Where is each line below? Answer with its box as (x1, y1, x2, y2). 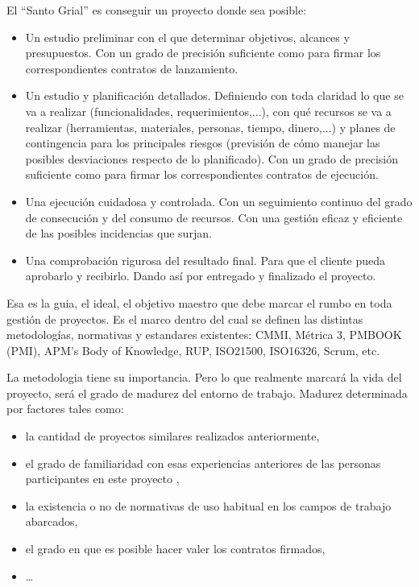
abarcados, (25, 513, 78, 530)
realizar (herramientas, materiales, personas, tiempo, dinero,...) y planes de (25, 118, 396, 135)
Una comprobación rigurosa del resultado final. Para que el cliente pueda (25, 251, 386, 268)
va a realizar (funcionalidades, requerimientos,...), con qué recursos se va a (25, 102, 392, 119)
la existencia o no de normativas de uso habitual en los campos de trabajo (25, 497, 392, 514)
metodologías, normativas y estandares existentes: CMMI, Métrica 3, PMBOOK (6, 326, 402, 343)
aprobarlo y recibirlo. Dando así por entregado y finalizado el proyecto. (25, 267, 376, 284)
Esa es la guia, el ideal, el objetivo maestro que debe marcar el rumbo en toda (6, 294, 392, 311)
